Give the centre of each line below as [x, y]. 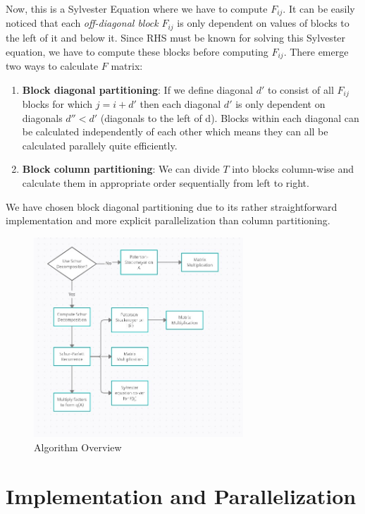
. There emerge [316, 51]
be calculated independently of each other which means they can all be [175, 131]
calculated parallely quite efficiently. [100, 145]
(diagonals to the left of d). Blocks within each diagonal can [230, 117]
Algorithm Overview [78, 447]
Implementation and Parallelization [181, 495]
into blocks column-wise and [293, 169]
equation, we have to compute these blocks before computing [137, 51]
